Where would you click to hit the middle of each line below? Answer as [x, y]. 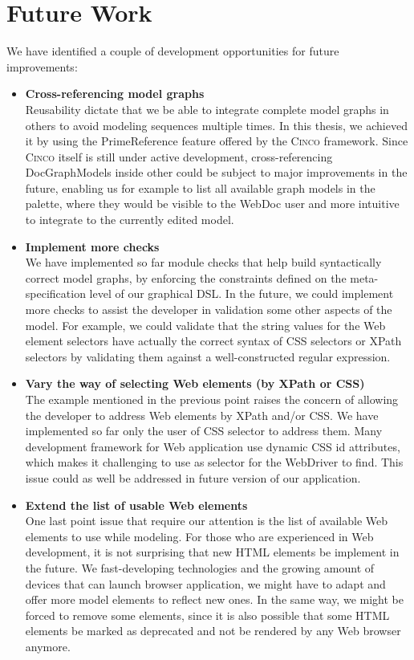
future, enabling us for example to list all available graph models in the [200, 187]
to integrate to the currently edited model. [130, 220]
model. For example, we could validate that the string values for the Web [205, 325]
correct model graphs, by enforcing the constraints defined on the [186, 277]
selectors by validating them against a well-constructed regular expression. [208, 356]
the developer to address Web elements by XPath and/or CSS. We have [202, 415]
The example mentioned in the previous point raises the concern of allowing [212, 399]
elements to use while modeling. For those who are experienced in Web [199, 536]
